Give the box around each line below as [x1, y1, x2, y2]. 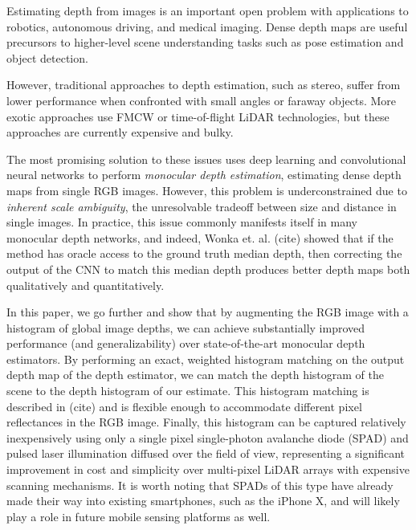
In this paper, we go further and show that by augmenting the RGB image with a [6, 304, 409, 320]
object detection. [6, 49, 88, 66]
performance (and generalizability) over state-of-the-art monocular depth [6, 335, 365, 352]
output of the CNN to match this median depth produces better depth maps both [6, 260, 410, 277]
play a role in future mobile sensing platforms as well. [6, 508, 271, 524]
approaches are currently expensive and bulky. [6, 124, 234, 141]
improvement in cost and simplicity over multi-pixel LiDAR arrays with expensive [6, 461, 410, 478]
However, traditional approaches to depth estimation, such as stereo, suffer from [6, 76, 401, 93]
